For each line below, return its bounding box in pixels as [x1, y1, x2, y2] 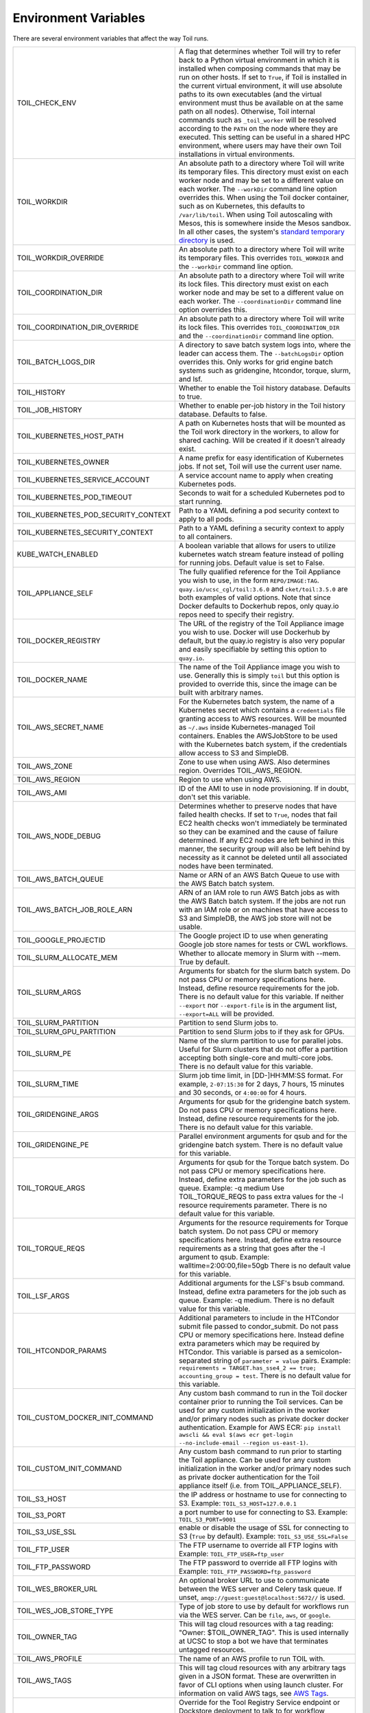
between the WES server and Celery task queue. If [178, 1583, 343, 1593]
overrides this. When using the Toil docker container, [178, 193, 349, 202]
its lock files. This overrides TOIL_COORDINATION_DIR [178, 322, 340, 332]
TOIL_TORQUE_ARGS [16, 1183, 86, 1192]
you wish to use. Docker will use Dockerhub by [178, 627, 330, 637]
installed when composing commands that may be [178, 64, 341, 73]
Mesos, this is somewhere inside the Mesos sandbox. [178, 218, 351, 227]
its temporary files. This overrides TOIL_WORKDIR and [178, 253, 344, 262]
